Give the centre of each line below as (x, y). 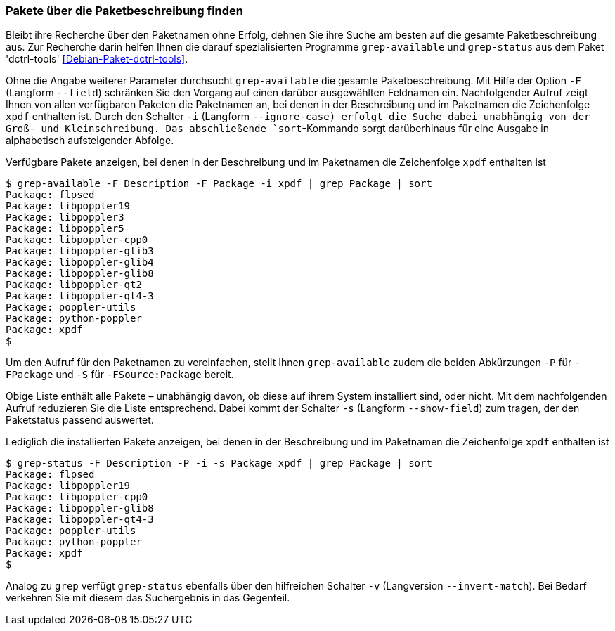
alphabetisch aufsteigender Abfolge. (90, 141)
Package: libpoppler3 (65, 217)
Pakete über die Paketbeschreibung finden (125, 11)
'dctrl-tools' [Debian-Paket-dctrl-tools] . (97, 59)
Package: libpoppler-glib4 (80, 262)
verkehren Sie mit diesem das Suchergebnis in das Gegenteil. (148, 598)
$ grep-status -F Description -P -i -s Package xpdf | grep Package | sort (219, 463)
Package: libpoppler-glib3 (80, 251)
